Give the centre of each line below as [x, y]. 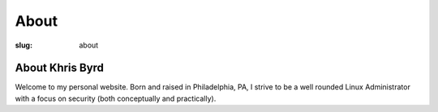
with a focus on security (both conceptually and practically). [116, 98]
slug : [24, 45]
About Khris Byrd [60, 68]
